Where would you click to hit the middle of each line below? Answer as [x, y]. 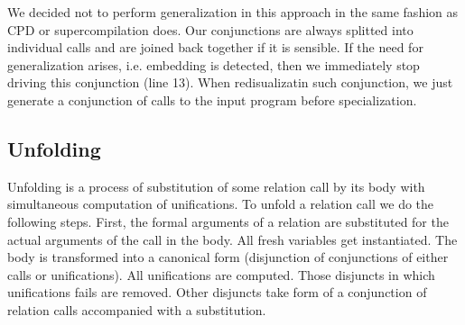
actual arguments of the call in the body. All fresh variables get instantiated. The [232, 239]
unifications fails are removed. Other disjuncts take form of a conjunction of [217, 292]
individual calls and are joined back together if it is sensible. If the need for [215, 47]
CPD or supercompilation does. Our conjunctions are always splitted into [210, 29]
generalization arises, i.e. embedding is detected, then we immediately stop [214, 64]
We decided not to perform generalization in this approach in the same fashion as [233, 12]
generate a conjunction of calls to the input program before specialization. [212, 99]
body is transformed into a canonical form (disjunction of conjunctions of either [228, 257]
